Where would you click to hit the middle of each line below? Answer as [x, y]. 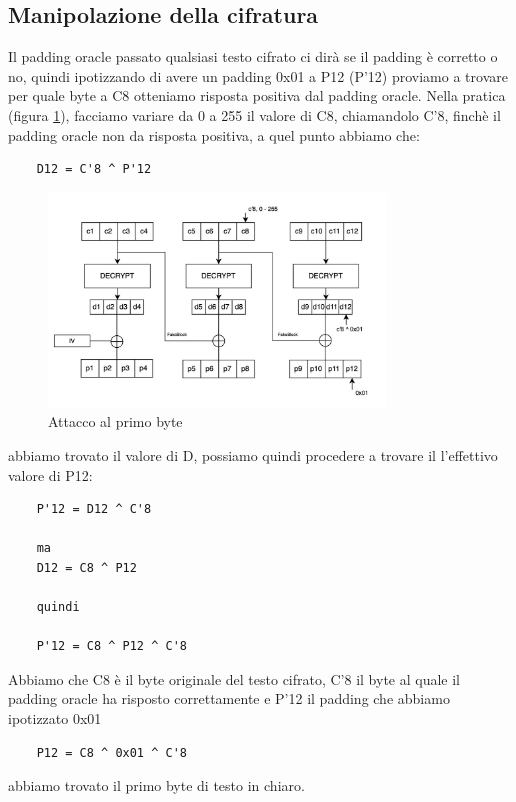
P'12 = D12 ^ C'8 [94, 509]
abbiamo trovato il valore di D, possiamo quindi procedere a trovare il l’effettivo [253, 454]
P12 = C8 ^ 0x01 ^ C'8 [111, 752]
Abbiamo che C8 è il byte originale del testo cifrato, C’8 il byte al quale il [234, 678]
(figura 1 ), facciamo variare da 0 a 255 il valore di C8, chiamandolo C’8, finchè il [254, 114]
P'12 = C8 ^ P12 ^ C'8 [111, 646]
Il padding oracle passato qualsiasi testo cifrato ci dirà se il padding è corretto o [253, 56]
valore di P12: [50, 474]
